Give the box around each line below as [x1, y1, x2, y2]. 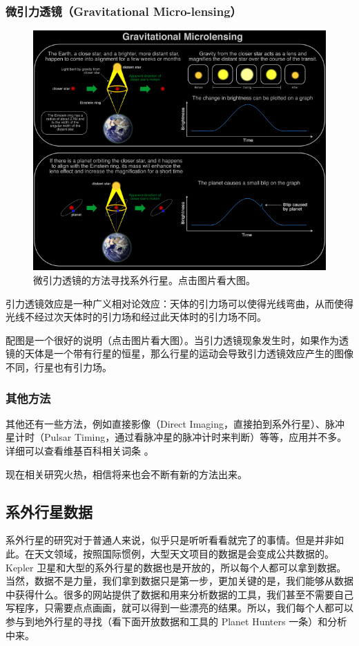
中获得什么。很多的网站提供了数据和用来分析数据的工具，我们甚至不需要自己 [6, 587, 353, 601]
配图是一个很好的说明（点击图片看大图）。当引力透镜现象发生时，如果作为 [6, 332, 339, 347]
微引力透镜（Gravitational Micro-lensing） [6, 2, 242, 19]
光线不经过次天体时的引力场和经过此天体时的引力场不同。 [6, 310, 266, 324]
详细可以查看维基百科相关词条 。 [6, 443, 154, 457]
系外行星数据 [6, 500, 93, 522]
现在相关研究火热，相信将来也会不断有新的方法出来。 [6, 466, 247, 481]
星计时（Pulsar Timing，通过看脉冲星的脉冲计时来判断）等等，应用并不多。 [6, 430, 347, 444]
